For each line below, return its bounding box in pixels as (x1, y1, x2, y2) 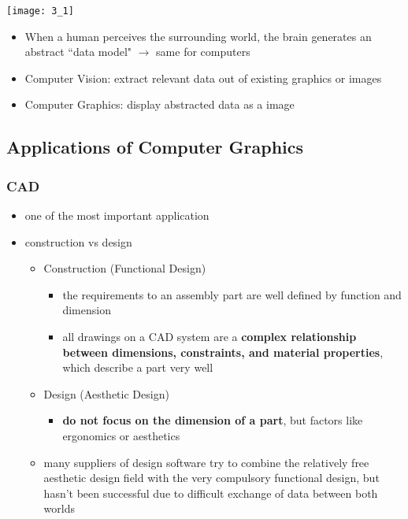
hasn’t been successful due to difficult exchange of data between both (43, 484, 378, 501)
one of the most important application (24, 207, 210, 224)
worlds (43, 500, 75, 517)
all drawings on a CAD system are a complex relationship (62, 328, 357, 344)
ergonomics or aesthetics (62, 427, 180, 443)
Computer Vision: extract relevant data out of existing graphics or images (24, 69, 382, 86)
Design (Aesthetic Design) (43, 385, 169, 402)
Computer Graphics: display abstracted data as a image (24, 96, 295, 113)
